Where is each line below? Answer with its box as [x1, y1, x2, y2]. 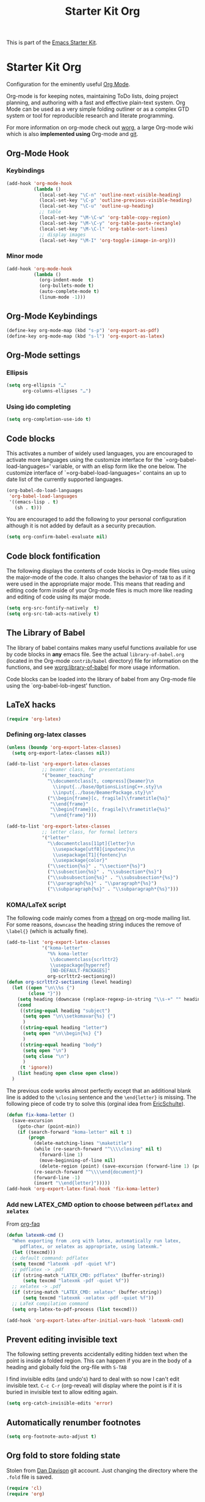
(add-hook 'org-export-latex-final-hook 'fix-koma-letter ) [6, 1186, 160, 1192]
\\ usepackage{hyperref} [49, 962, 111, 968]
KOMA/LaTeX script [6, 900, 67, 909]
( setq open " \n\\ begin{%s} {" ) [22, 1030, 103, 1036]
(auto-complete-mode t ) [38, 289, 99, 295]
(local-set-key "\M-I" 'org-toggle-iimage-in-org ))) [38, 237, 176, 243]
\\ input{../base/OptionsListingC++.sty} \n [52, 783, 163, 790]
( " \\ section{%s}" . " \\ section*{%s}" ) [47, 863, 146, 869]
